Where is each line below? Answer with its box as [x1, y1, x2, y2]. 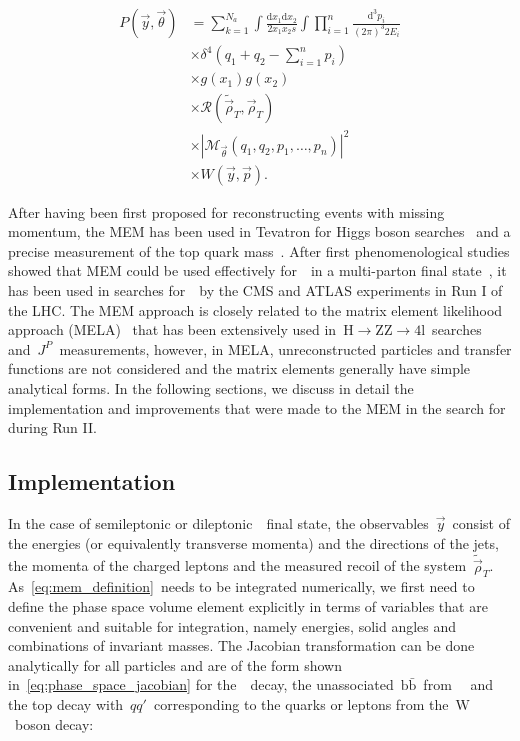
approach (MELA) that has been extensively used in [8, 319, 337, 340]
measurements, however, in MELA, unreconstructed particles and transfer [59, 338, 512, 359]
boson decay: [14, 713, 94, 734]
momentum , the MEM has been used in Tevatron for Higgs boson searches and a [8, 221, 511, 242]
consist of [452, 513, 510, 534]
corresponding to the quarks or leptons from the [153, 694, 449, 714]
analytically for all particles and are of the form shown [8, 654, 342, 675]
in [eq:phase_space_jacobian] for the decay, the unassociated [8, 674, 394, 695]
